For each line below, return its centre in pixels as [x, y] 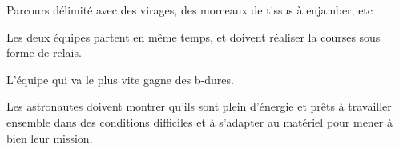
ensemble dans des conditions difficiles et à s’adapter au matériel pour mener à [200, 121]
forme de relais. [44, 52]
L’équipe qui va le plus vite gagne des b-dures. [120, 79]
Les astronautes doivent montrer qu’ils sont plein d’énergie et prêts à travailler [199, 106]
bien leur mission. [50, 137]
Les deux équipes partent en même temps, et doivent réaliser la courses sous [193, 36]
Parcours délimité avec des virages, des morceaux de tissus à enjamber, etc [190, 10]
